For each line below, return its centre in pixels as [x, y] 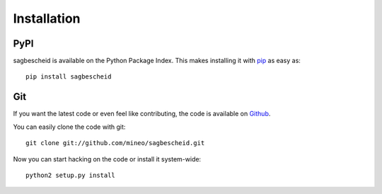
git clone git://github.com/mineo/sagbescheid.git [115, 143]
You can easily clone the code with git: [69, 127]
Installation [47, 18]
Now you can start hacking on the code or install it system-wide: [107, 159]
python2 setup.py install [71, 175]
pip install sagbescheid [69, 77]
